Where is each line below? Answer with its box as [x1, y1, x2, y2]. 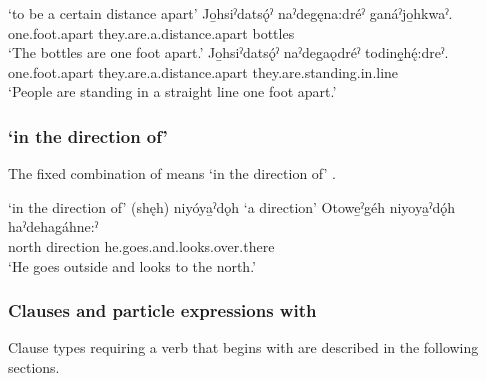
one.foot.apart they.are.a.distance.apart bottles [8, 22, 295, 43]
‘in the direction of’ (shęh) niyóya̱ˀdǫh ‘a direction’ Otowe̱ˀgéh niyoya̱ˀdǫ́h [8, 196, 455, 217]
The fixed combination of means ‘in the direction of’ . [8, 163, 336, 184]
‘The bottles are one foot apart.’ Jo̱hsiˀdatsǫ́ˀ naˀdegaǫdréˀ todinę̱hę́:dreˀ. [8, 42, 449, 63]
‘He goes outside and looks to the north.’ [8, 255, 256, 276]
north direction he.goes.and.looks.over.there [8, 235, 275, 256]
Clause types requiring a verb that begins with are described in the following [8, 337, 479, 358]
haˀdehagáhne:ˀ [8, 216, 99, 237]
